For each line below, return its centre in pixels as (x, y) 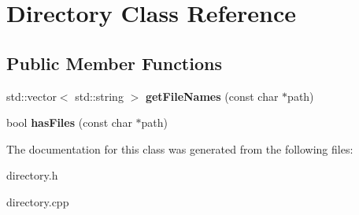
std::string (99, 96)
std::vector (31, 96)
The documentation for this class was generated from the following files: (180, 148)
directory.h (32, 175)
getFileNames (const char (212, 96)
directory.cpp (38, 201)
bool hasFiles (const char (69, 122)
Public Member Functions (114, 63)
